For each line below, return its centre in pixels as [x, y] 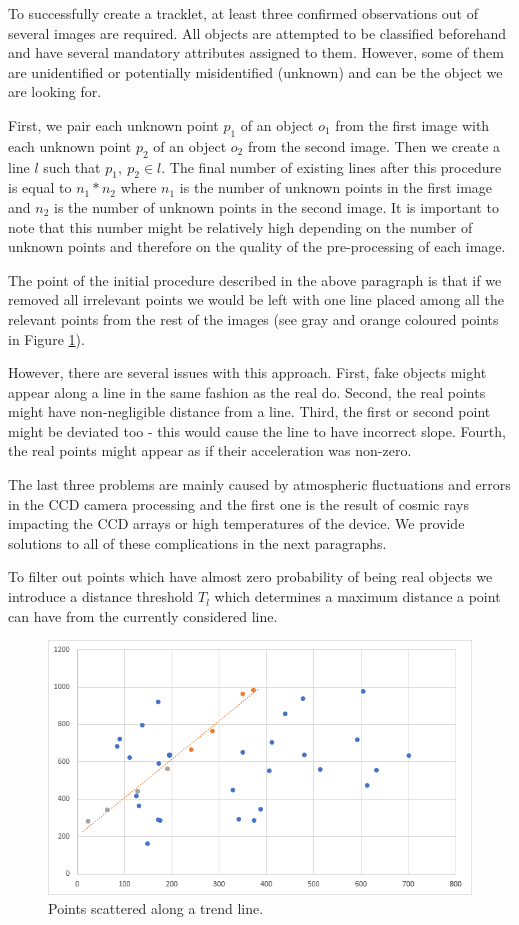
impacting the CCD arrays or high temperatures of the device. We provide [236, 523]
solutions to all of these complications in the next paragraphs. [197, 542]
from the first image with [412, 124]
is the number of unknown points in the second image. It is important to [276, 206]
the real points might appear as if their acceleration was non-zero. [210, 450]
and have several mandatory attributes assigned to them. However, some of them [256, 52]
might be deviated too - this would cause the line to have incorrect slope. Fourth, [257, 430]
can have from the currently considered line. [143, 615]
